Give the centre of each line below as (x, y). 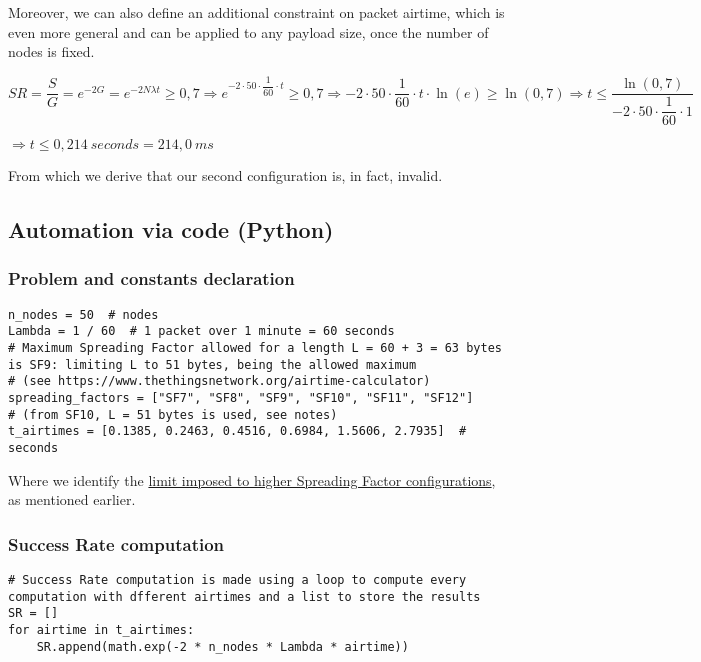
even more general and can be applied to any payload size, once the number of (248, 31)
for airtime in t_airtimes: (101, 630)
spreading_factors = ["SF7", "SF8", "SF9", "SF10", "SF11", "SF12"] (241, 398)
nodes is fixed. (51, 51)
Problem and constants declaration (151, 278)
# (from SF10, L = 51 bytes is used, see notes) (173, 414)
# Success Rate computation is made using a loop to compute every (237, 580)
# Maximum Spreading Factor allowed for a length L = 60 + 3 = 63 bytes (255, 348)
